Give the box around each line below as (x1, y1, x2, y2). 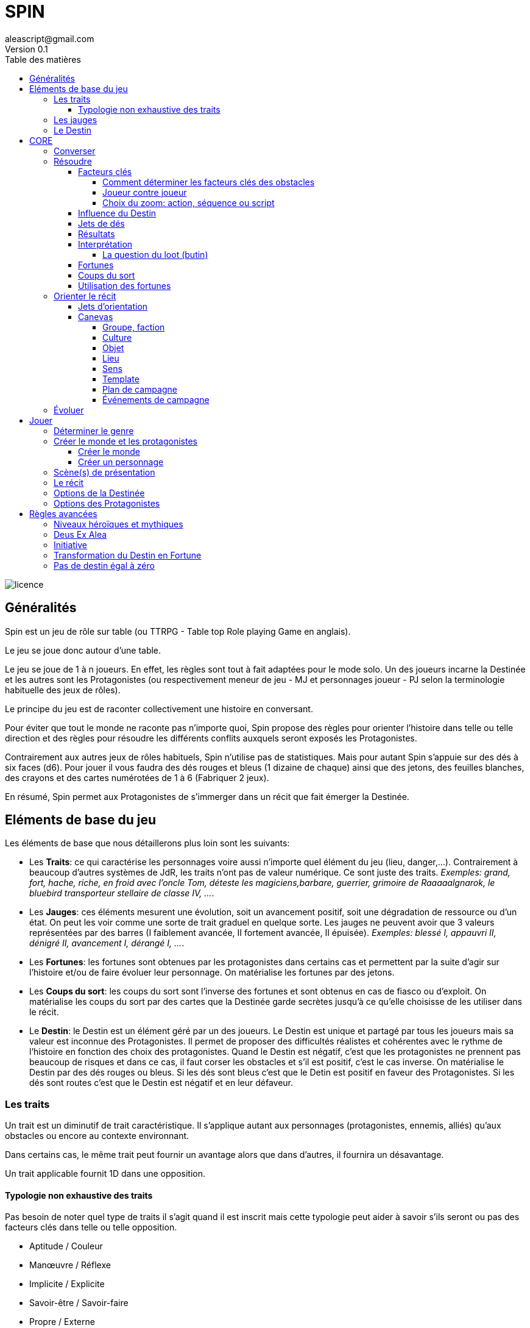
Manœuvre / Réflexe (29, 1260, 111, 1271)
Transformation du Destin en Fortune (54, 549, 202, 560)
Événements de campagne (102, 394, 210, 405)
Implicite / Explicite (29, 1279, 105, 1290)
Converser (54, 145, 96, 156)
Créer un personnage (78, 456, 164, 467)
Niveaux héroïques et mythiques (54, 518, 183, 529)
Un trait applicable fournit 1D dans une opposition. (5, 1168, 206, 1179)
